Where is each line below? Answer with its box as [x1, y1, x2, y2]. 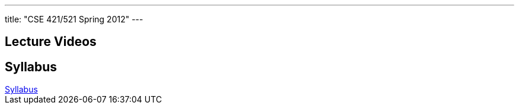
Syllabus [5, 59, 57, 74]
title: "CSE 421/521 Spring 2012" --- [5, 14, 143, 24]
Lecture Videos [5, 34, 97, 49]
